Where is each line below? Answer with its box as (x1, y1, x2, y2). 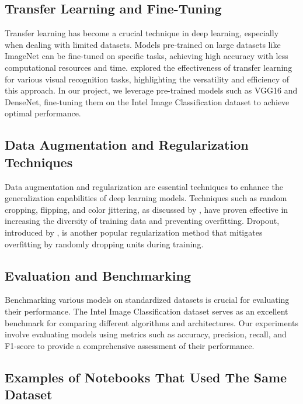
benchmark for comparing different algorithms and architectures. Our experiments (5, 316, 299, 329)
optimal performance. (5, 107, 81, 119)
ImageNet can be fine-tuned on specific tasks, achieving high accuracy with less (5, 50, 288, 62)
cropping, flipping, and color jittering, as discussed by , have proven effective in (5, 203, 288, 215)
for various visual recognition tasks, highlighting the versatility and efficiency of (5, 72, 290, 85)
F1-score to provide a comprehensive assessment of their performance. (5, 339, 255, 351)
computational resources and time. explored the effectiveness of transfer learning (5, 61, 292, 73)
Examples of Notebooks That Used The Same (5, 368, 287, 386)
